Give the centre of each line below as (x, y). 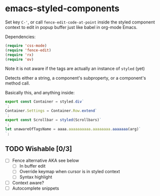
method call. (18, 83)
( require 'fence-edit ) (28, 50)
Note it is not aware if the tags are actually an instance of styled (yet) (75, 68)
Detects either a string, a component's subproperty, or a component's (76, 78)
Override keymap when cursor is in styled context (70, 172)
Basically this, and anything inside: (40, 93)
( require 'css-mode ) (26, 45)
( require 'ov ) (20, 59)
